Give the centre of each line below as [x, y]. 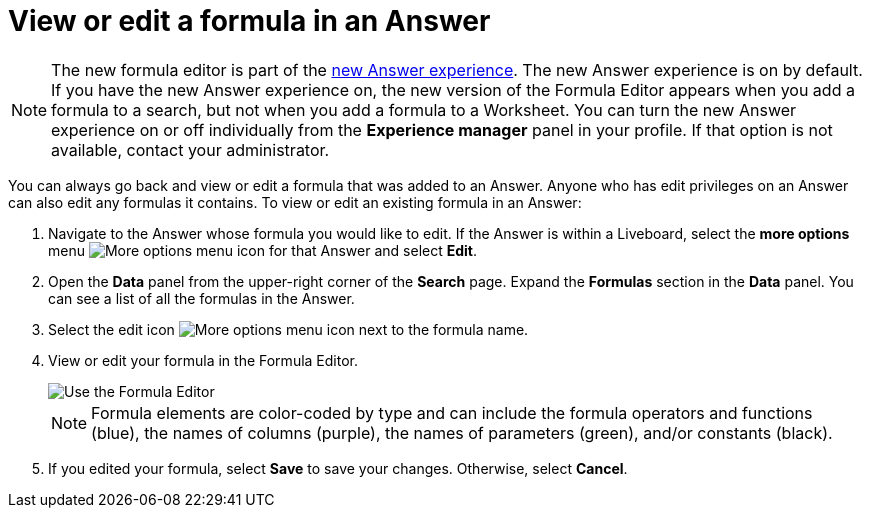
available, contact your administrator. [190, 149]
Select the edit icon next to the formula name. [288, 329]
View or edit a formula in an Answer [249, 21]
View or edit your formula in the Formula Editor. [203, 360]
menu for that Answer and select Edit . [263, 250]
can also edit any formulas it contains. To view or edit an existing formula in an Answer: [295, 202]
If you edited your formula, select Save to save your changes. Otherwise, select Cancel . [338, 468]
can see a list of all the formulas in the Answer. [201, 298]
